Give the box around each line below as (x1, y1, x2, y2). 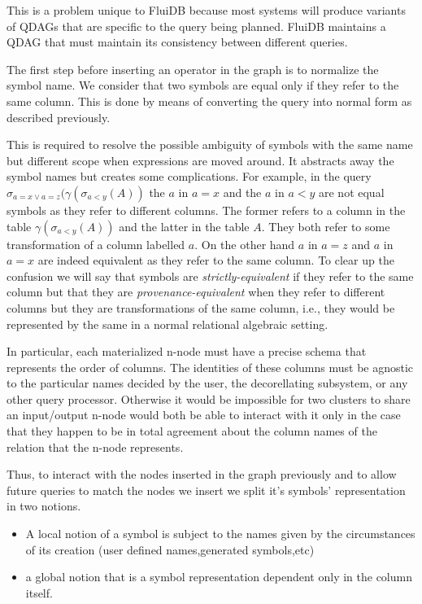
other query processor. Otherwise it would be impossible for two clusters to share (7, 390, 411, 407)
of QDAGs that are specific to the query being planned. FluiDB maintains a (7, 17, 386, 34)
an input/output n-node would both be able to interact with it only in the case (7, 406, 401, 423)
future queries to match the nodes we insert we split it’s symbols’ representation (7, 481, 406, 498)
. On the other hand (194, 235, 295, 252)
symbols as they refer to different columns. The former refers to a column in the (7, 201, 406, 218)
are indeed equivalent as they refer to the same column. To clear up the (37, 252, 394, 269)
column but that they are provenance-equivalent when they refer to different (7, 283, 385, 300)
